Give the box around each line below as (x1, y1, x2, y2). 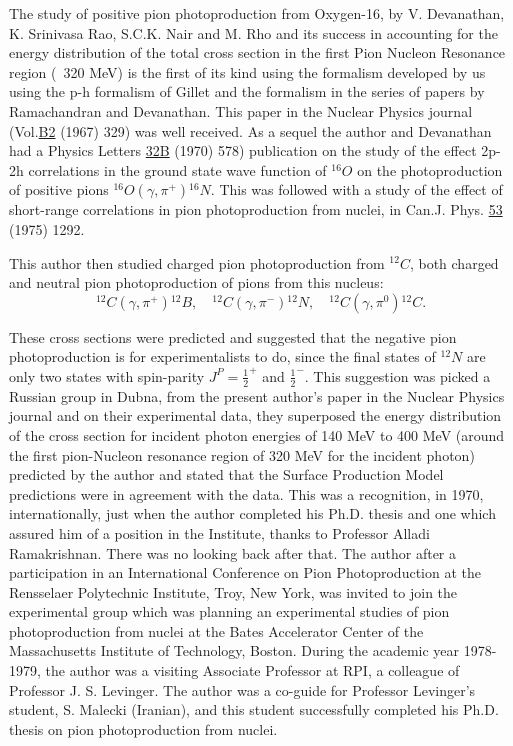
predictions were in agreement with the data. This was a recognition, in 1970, (9, 483, 484, 504)
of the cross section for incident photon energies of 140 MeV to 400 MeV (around (9, 424, 505, 445)
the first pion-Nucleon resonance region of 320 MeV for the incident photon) (9, 444, 475, 465)
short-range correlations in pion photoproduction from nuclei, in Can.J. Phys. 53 (9, 199, 503, 220)
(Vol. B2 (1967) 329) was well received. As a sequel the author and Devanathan (9, 120, 492, 141)
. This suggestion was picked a (304, 365, 491, 386)
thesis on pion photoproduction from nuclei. (9, 718, 278, 739)
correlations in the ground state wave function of (28, 159, 327, 180)
